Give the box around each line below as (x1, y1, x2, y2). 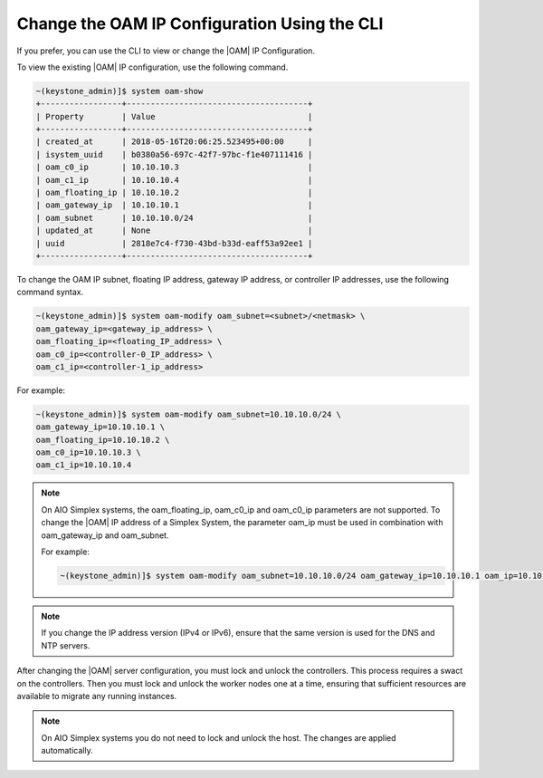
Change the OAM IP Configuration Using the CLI (16, 14, 384, 34)
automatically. (41, 745, 94, 756)
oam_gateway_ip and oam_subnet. (41, 530, 169, 541)
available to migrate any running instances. (16, 690, 177, 701)
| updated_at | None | (35, 226, 313, 235)
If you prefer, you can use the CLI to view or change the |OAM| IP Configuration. (16, 45, 316, 56)
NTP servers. (41, 639, 90, 651)
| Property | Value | (35, 111, 313, 121)
